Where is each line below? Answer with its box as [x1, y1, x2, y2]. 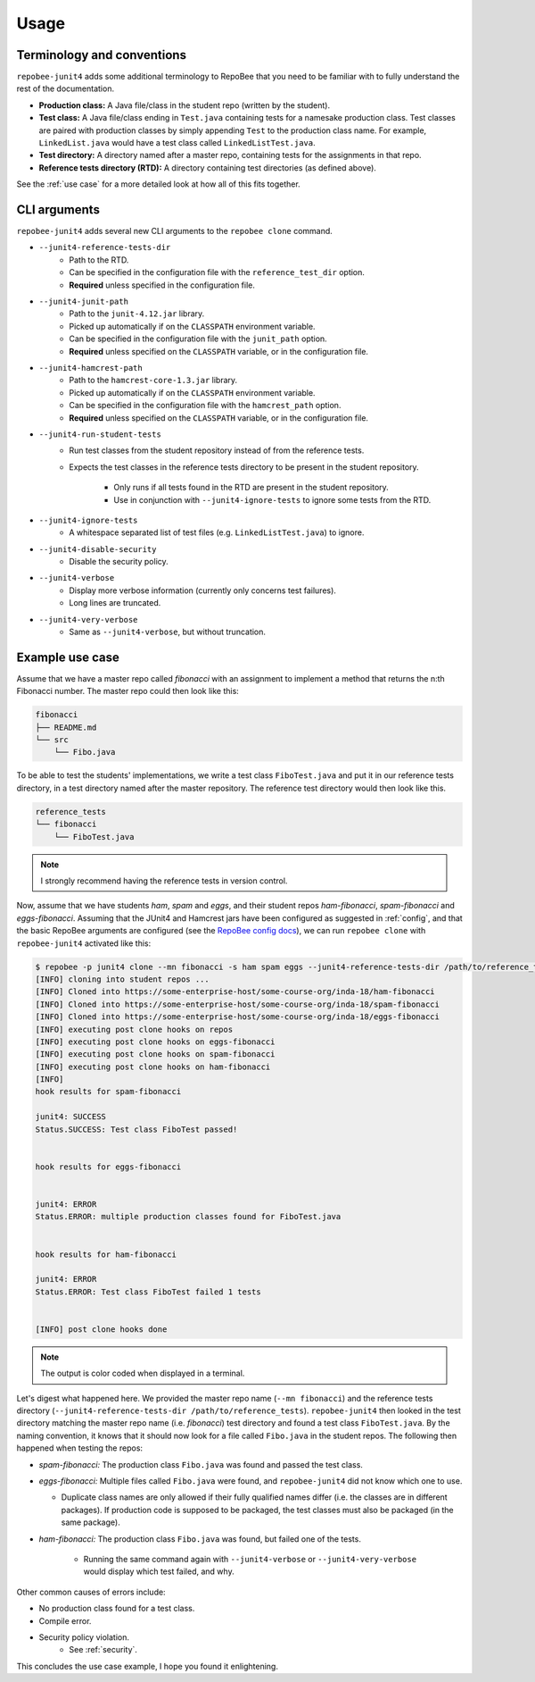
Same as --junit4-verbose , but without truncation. [69, 626, 267, 638]
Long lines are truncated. [69, 598, 161, 608]
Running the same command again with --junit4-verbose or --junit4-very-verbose [83, 1553, 417, 1564]
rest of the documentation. [16, 83, 115, 94]
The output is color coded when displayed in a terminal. [40, 1368, 245, 1379]
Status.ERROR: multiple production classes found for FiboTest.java [35, 1211, 342, 1222]
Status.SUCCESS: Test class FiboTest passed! [35, 1124, 238, 1134]
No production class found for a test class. [38, 1603, 195, 1614]
